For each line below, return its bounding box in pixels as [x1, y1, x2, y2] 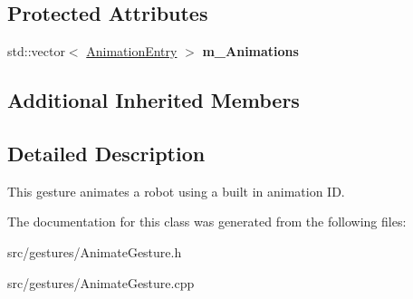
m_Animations [202, 42, 299, 61]
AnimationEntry [86, 42, 178, 61]
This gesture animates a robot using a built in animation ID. [7, 181, 345, 200]
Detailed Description [7, 139, 206, 167]
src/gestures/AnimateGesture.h [7, 242, 182, 261]
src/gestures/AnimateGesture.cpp [7, 273, 195, 292]
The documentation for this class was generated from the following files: [7, 212, 407, 231]
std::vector [7, 42, 65, 61]
